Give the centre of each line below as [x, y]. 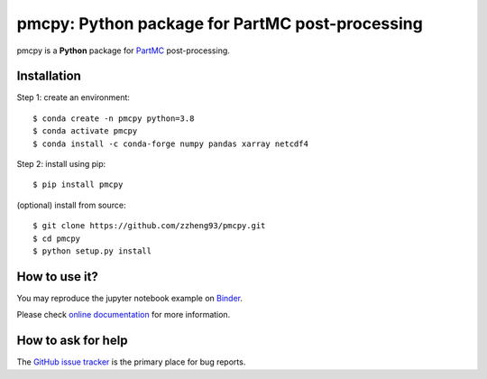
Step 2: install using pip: [61, 164]
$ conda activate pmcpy [85, 131]
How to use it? [57, 277]
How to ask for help [72, 341]
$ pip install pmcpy [78, 185]
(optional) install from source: [71, 205]
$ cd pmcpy [57, 238]
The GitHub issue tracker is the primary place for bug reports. [131, 362]
